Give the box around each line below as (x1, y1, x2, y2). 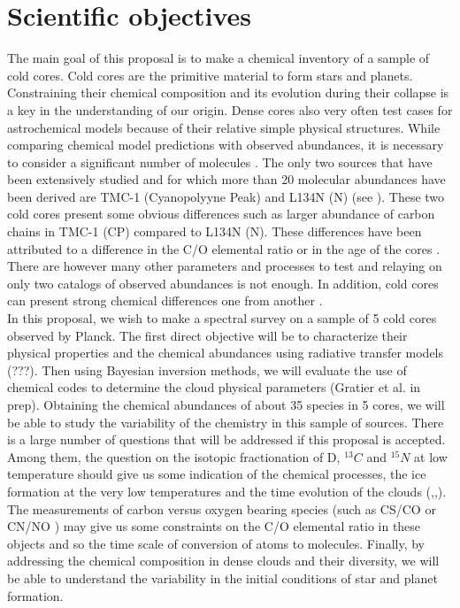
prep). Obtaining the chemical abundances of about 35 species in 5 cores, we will (7, 396, 445, 413)
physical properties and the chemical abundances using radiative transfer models (7, 343, 444, 362)
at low (414, 447, 448, 466)
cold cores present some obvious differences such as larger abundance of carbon (7, 204, 435, 223)
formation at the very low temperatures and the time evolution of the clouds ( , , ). (7, 481, 447, 500)
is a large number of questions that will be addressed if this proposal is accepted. (7, 430, 446, 449)
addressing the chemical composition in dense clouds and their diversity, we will (7, 551, 440, 570)
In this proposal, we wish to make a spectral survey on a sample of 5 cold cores (7, 309, 437, 327)
